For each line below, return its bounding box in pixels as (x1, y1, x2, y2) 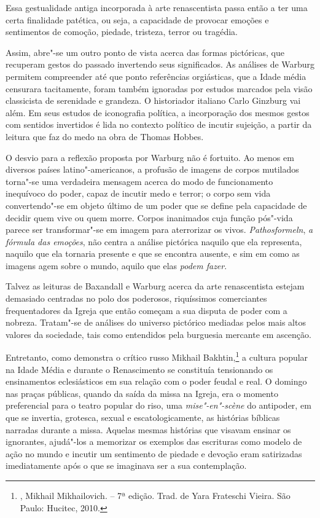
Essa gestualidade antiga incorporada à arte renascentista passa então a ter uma (6, 1, 308, 14)
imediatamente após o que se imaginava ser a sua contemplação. (6, 459, 247, 472)
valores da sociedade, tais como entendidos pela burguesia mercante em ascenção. (6, 328, 311, 340)
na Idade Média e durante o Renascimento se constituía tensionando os (6, 363, 273, 375)
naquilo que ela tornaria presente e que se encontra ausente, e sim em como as (6, 247, 300, 260)
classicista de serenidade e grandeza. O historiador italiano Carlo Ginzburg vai (6, 94, 301, 107)
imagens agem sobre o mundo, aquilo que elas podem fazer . (6, 259, 227, 272)
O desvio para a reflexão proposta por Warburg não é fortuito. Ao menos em (6, 151, 294, 163)
